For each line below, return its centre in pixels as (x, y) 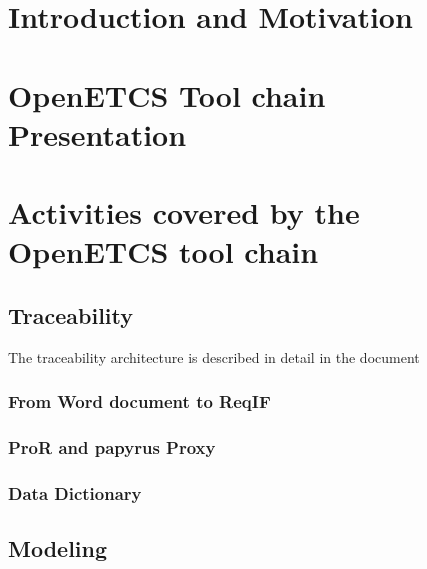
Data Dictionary (75, 492)
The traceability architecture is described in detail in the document (214, 356)
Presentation (97, 133)
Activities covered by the (184, 212)
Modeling (58, 548)
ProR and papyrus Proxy (112, 447)
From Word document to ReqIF (139, 401)
